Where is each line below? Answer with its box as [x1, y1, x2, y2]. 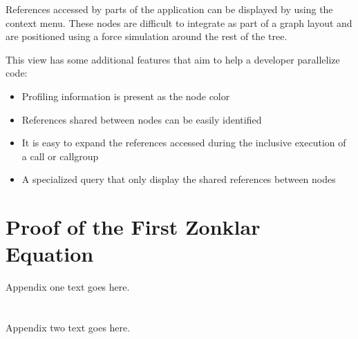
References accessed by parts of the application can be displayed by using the [6, 2, 333, 16]
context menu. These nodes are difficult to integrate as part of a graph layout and [6, 15, 352, 30]
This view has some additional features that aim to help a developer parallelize [6, 52, 340, 66]
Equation [6, 240, 94, 268]
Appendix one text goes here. [6, 280, 130, 294]
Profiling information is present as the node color [21, 88, 230, 103]
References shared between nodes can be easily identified [21, 112, 262, 126]
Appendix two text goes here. [6, 320, 131, 335]
